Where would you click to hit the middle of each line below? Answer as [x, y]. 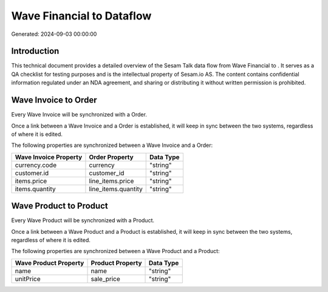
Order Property [111, 157]
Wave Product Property [50, 263]
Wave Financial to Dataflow [81, 16]
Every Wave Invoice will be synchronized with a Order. [79, 115]
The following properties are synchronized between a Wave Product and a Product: [115, 251]
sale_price [106, 279]
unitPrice [28, 279]
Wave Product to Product [60, 206]
